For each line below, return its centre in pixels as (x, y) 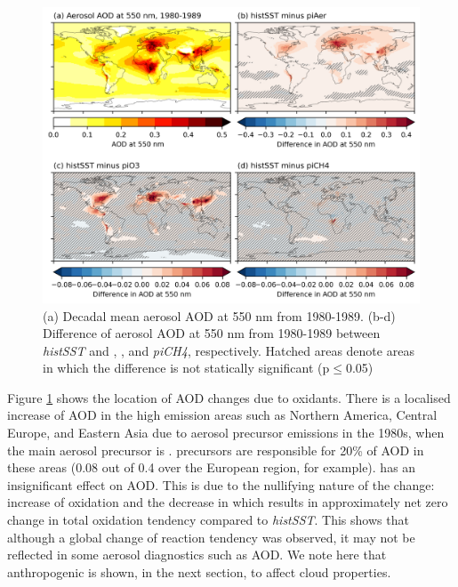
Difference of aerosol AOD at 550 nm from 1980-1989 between (212, 333)
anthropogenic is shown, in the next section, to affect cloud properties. (199, 571)
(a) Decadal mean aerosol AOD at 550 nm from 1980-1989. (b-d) (219, 315)
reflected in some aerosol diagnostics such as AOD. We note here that (197, 555)
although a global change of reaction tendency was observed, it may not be (211, 537)
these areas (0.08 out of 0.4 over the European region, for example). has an (212, 467)
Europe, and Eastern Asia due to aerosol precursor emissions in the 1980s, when (226, 433)
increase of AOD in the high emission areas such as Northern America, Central (222, 415)
